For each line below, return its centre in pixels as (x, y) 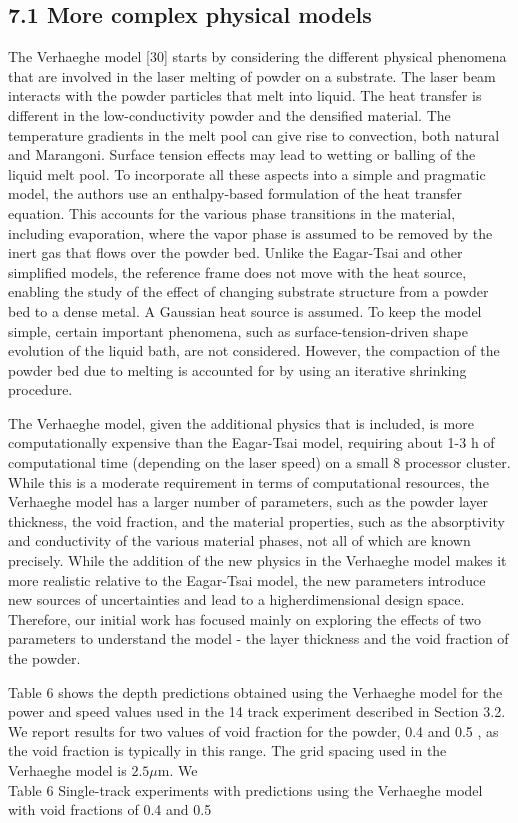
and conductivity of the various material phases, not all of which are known (239, 540)
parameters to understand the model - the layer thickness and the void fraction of (258, 638)
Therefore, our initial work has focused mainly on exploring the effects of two (244, 618)
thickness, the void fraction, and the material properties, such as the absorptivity (256, 520)
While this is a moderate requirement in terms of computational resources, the (248, 481)
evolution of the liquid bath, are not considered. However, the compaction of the (254, 350)
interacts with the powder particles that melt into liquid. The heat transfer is (245, 95)
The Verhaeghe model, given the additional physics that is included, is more (241, 422)
